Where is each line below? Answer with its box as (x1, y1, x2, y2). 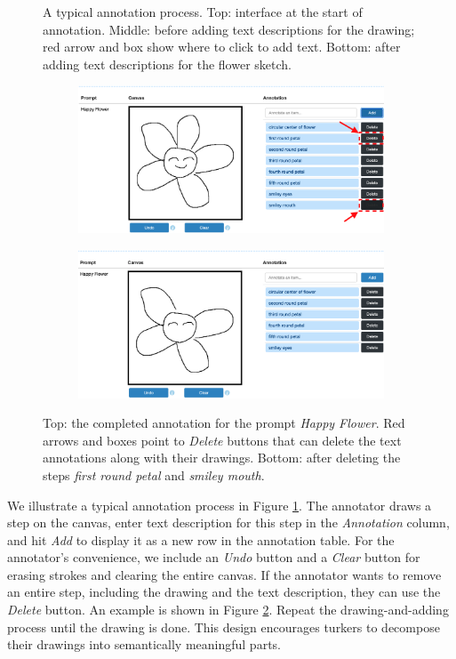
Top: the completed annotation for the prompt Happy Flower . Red (43, 414, 405, 432)
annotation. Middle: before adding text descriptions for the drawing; (43, 20, 415, 38)
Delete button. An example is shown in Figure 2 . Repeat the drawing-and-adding (7, 600, 449, 619)
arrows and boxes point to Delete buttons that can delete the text (43, 430, 402, 449)
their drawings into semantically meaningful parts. (7, 635, 281, 654)
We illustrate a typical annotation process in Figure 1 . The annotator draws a (7, 495, 432, 514)
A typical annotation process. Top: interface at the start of (43, 3, 363, 20)
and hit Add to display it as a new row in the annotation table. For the (7, 530, 395, 549)
